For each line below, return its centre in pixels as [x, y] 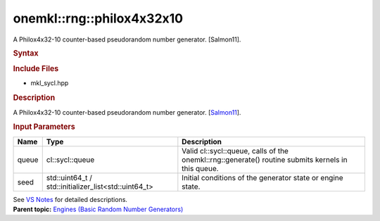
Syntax [26, 53]
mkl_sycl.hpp [50, 83]
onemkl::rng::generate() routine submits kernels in [265, 160]
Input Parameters [44, 127]
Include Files [36, 69]
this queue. [200, 168]
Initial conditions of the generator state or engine [263, 177]
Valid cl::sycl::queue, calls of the [235, 151]
